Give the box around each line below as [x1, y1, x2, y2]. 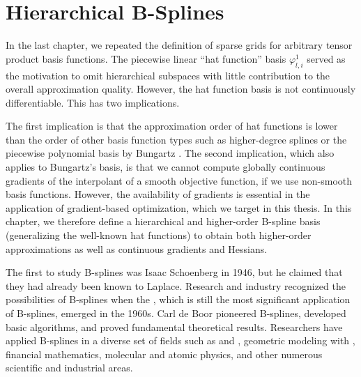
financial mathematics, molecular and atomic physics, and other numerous [6, 346, 323, 361]
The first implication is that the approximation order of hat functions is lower [6, 118, 338, 133]
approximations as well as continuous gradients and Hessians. [6, 241, 268, 256]
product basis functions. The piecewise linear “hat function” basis [6, 51, 286, 66]
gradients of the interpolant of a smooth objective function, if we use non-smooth [6, 173, 353, 187]
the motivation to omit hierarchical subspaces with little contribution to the [6, 68, 330, 82]
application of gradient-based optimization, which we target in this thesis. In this [6, 200, 352, 215]
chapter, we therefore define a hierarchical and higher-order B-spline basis [6, 214, 321, 229]
